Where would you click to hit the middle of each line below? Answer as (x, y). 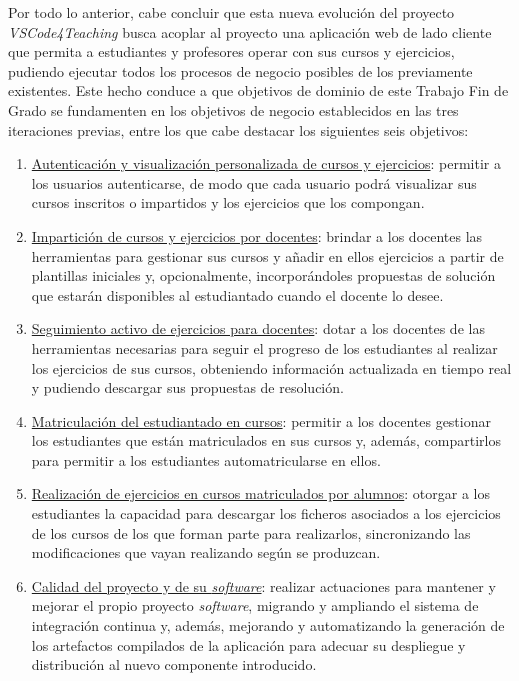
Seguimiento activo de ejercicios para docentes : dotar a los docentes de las (258, 328)
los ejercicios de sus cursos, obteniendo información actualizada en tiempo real (271, 367)
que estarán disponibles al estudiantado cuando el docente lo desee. (237, 294)
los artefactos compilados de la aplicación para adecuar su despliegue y (248, 644)
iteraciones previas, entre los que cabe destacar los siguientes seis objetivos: (238, 129)
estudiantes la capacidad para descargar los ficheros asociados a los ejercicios (266, 513)
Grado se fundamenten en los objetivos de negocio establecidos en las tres (233, 109)
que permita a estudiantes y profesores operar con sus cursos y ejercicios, (231, 51)
